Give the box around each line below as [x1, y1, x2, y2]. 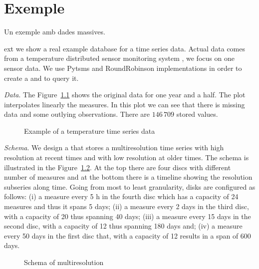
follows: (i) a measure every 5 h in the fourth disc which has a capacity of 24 [4, 191, 239, 202]
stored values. [176, 109, 218, 119]
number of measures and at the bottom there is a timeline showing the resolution [4, 172, 253, 182]
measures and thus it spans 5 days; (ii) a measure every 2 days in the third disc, [4, 201, 249, 212]
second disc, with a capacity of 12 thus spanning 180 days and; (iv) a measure [4, 221, 243, 231]
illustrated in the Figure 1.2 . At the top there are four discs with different [4, 162, 231, 172]
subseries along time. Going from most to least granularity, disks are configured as [4, 181, 256, 192]
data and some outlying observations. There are [4, 109, 150, 119]
